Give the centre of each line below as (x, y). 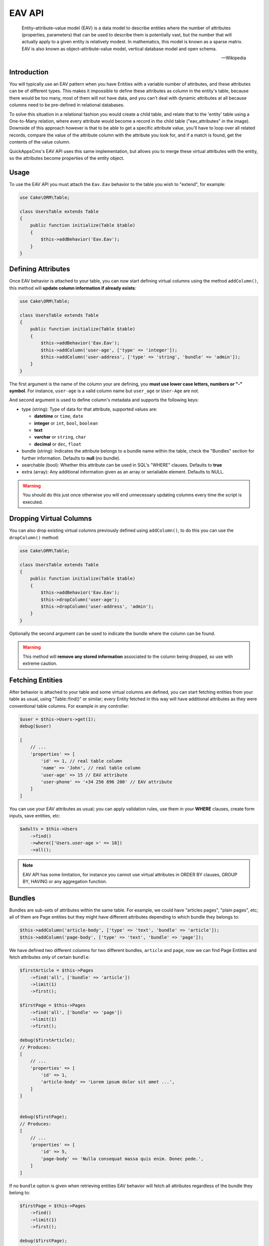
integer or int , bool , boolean (66, 423)
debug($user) (36, 726)
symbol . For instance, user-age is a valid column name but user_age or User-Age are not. (104, 391)
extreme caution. (40, 663)
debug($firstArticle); (47, 1040)
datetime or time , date (59, 416)
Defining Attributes (40, 269)
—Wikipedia (234, 58)
